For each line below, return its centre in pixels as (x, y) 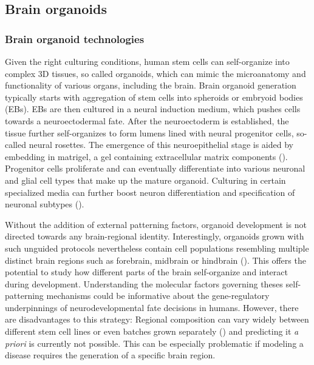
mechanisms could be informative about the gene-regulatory (158, 296)
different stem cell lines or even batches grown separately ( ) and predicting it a (152, 331)
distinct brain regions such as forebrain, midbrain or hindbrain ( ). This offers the (155, 260)
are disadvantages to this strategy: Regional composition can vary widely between (157, 319)
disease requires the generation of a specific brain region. (110, 355)
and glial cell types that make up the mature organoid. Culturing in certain (145, 180)
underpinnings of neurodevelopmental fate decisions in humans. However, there (152, 307)
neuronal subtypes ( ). (45, 204)
